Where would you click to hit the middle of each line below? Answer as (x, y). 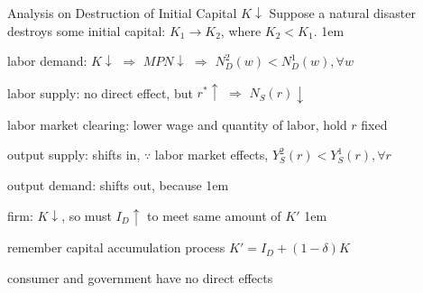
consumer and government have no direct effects (140, 277)
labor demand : (47, 61)
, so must (87, 215)
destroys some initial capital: (87, 30)
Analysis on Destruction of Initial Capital (122, 13)
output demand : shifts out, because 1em (118, 185)
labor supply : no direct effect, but (100, 92)
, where (241, 30)
